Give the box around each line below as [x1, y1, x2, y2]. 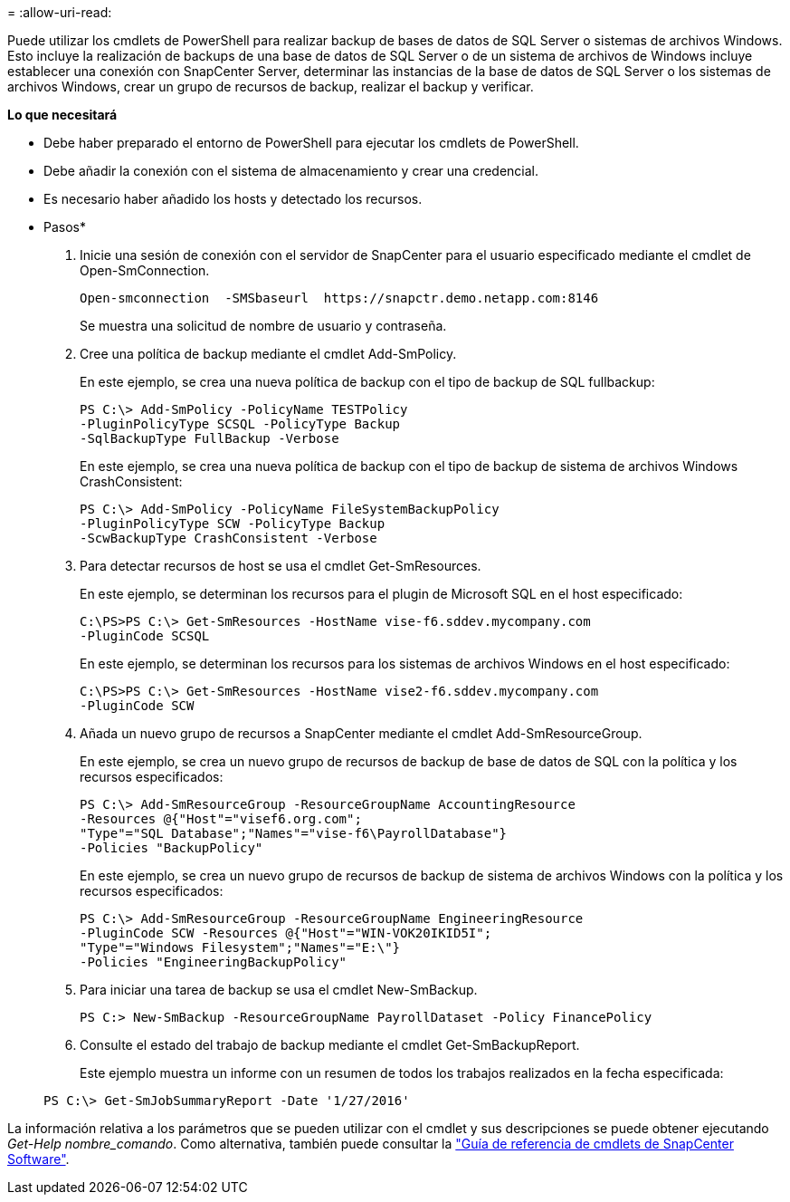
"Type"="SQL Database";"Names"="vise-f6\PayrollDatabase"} [80, 826, 508, 841]
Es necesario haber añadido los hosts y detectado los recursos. [43, 191, 423, 207]
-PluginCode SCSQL [80, 629, 210, 643]
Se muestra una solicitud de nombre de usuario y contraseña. [80, 318, 447, 333]
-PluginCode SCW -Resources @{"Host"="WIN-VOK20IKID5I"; [80, 926, 492, 940]
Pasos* [43, 219, 86, 235]
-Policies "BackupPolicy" [80, 841, 263, 855]
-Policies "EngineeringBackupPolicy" [80, 955, 347, 969]
